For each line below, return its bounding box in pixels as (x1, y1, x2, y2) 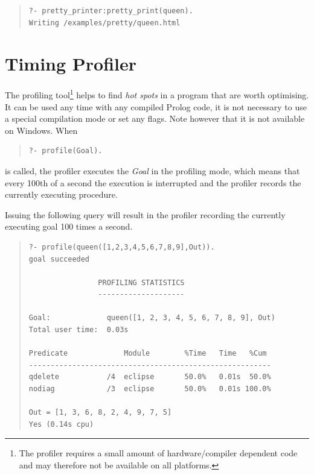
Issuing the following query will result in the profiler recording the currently (5, 208, 286, 221)
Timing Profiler (5, 51, 137, 76)
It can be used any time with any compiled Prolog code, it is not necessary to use (5, 100, 307, 113)
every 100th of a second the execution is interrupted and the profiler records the (5, 176, 301, 189)
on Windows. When (5, 124, 78, 136)
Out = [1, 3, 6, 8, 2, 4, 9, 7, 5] (28, 408, 172, 417)
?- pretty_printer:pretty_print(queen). (28, 7, 193, 15)
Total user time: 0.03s (28, 326, 129, 335)
